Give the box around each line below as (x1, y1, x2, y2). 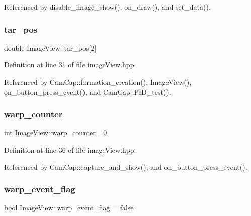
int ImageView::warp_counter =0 (4, 127, 107, 138)
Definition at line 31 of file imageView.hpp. (4, 59, 136, 70)
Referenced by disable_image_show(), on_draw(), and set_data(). (4, 2, 211, 12)
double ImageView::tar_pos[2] (4, 42, 97, 53)
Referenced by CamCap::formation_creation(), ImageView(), (4, 77, 192, 87)
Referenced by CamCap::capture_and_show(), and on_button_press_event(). (4, 161, 247, 172)
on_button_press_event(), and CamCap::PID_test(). (4, 86, 171, 97)
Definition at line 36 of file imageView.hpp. (4, 145, 136, 155)
